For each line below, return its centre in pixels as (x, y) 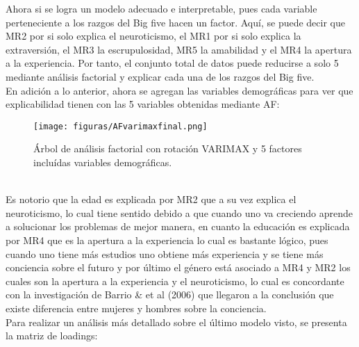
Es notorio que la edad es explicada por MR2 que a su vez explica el (151, 199)
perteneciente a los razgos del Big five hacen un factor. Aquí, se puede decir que (175, 22)
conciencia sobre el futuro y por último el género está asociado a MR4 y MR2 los (178, 267)
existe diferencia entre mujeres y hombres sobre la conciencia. (136, 308)
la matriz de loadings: (52, 336)
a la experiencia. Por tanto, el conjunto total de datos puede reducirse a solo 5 (172, 63)
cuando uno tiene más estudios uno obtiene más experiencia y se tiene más (165, 253)
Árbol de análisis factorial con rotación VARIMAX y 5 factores (168, 148)
